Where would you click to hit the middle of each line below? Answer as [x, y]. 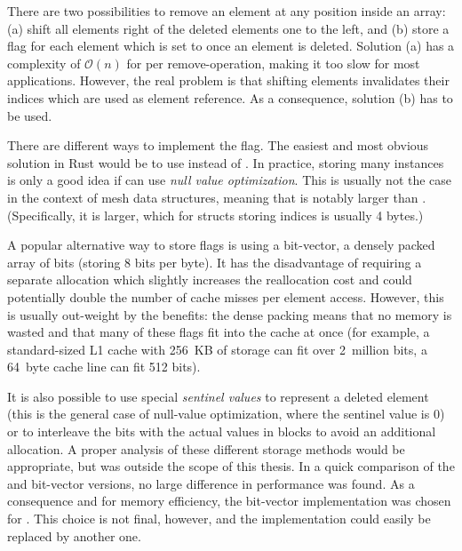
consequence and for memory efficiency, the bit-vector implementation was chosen [229, 501]
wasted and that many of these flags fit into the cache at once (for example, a [219, 332]
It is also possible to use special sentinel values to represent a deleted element [218, 396]
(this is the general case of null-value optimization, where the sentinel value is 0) [226, 414]
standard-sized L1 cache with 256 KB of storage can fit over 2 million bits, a [217, 349]
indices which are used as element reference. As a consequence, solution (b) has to [230, 97]
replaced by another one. [74, 535]
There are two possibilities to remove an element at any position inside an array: [227, 11]
